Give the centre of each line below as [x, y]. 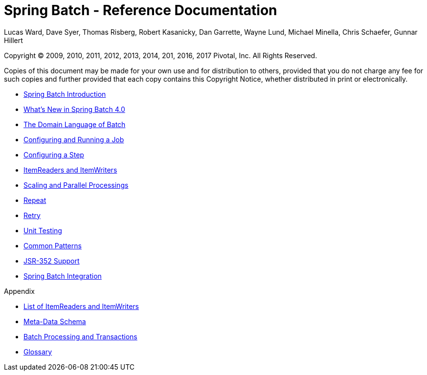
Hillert [13, 40]
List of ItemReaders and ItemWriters [81, 306]
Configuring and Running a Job [74, 139]
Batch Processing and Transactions [80, 336]
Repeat [35, 200]
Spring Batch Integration [63, 276]
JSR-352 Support [52, 261]
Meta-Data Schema [55, 321]
